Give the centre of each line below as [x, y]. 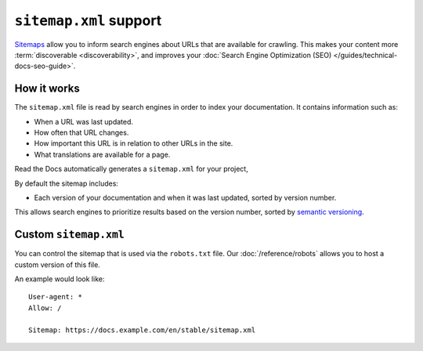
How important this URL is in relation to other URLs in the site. [134, 143]
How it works [47, 89]
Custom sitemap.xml [69, 235]
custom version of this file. [58, 264]
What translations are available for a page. [102, 154]
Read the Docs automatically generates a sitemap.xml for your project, [131, 169]
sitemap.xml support [88, 20]
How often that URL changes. [81, 132]
